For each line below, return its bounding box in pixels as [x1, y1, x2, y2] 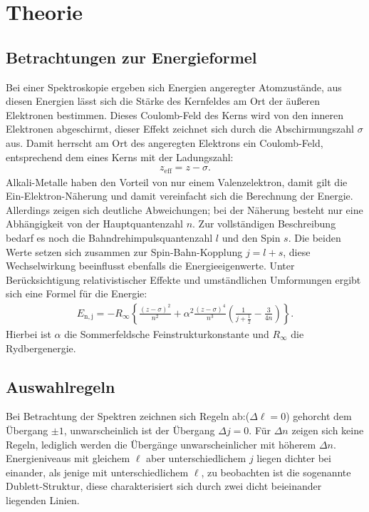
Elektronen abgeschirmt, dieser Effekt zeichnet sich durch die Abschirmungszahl [6, 121, 355, 136]
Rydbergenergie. [6, 340, 76, 355]
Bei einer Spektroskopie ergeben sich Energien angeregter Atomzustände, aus [6, 79, 342, 94]
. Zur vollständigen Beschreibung [192, 216, 336, 231]
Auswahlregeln [6, 375, 115, 397]
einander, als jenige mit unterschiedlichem [6, 464, 189, 479]
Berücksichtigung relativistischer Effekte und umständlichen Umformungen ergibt [6, 272, 361, 287]
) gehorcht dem [286, 409, 352, 424]
